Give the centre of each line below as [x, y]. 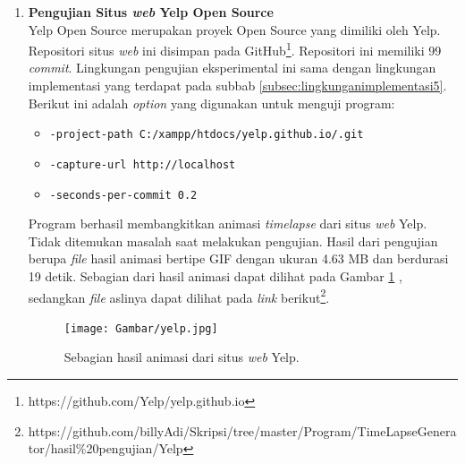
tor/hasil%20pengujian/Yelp [106, 448]
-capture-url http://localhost [143, 164]
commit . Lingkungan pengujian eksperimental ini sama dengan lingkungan [232, 68]
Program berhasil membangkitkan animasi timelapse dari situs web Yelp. [228, 223]
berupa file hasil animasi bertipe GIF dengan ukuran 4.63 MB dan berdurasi [238, 258]
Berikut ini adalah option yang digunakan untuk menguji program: [211, 103]
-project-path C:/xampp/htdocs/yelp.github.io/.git [207, 135]
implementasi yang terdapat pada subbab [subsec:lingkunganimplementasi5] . [237, 86]
